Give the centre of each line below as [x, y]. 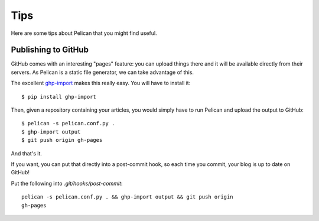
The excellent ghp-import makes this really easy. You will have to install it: [101, 83]
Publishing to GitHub [50, 50]
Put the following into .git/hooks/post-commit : [67, 183]
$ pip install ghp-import [59, 97]
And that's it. [27, 153]
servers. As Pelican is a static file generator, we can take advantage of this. [102, 72]
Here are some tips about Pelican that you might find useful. [84, 33]
